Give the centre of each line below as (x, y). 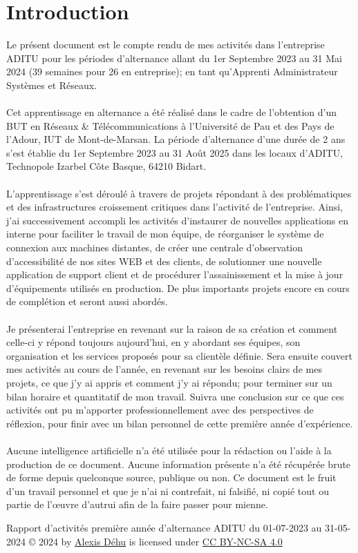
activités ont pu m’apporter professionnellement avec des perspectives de (160, 410)
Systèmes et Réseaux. (52, 85)
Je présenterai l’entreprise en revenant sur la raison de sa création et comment (172, 328)
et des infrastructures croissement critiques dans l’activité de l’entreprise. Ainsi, (175, 207)
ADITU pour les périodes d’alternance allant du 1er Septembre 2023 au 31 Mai (174, 58)
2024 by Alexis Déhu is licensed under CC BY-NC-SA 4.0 (160, 541)
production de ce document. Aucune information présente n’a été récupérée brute (179, 464)
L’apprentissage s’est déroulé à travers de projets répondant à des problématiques (179, 193)
